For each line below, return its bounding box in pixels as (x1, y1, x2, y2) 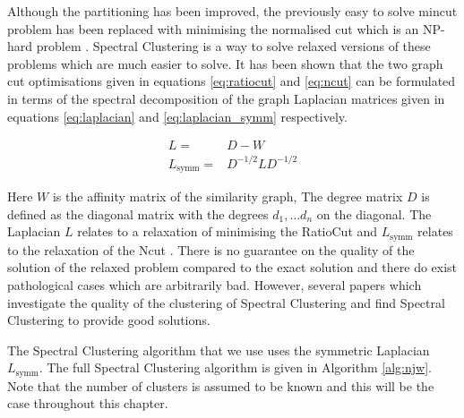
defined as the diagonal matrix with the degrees (7, 204, 269, 223)
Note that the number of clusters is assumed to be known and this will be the (7, 376, 434, 395)
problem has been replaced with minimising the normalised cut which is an (7, 19, 419, 38)
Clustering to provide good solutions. (7, 311, 211, 329)
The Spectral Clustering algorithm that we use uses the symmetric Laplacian (7, 340, 430, 359)
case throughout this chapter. (7, 394, 168, 413)
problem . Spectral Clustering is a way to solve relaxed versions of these (36, 37, 431, 55)
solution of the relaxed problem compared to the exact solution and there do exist (7, 258, 458, 277)
